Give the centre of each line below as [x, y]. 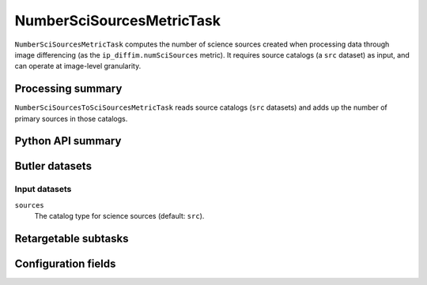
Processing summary [68, 89]
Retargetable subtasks [72, 238]
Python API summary [68, 141]
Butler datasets [53, 166]
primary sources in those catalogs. [71, 118]
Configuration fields [65, 264]
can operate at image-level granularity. [78, 66]
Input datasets [43, 189]
